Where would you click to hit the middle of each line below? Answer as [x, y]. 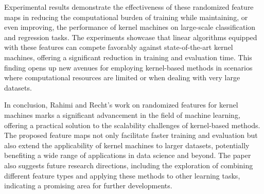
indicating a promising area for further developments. [88, 186]
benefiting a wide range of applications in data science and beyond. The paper [128, 155]
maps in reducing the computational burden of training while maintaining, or [126, 17]
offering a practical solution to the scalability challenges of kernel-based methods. [132, 125]
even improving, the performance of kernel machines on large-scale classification [130, 27]
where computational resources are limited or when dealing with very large [122, 77]
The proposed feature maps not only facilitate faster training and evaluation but [131, 135]
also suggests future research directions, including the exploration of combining [129, 165]
